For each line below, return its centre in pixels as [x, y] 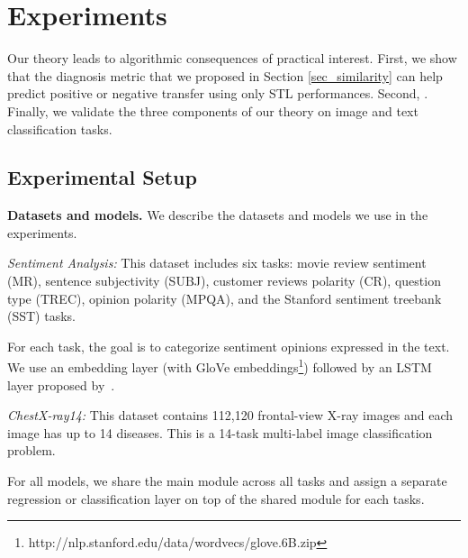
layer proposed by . [61, 384]
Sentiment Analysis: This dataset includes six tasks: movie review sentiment [217, 263]
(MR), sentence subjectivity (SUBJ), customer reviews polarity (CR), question [224, 281]
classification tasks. [60, 128]
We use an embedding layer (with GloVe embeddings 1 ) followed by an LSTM [220, 366]
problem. [31, 450]
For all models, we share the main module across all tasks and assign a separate [227, 481]
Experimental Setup [102, 177]
